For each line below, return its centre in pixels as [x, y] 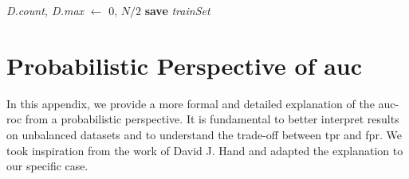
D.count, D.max [45, 10]
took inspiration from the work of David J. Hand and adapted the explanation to [205, 150]
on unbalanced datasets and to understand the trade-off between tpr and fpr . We [204, 134]
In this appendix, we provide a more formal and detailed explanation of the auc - [203, 103]
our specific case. [47, 166]
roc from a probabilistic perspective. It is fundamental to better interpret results [203, 119]
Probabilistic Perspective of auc [185, 65]
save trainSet [177, 10]
